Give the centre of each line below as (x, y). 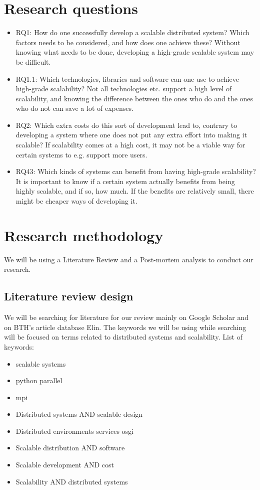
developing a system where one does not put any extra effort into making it (131, 135)
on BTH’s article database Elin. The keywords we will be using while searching (125, 327)
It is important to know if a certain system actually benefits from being (125, 181)
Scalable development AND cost (65, 465)
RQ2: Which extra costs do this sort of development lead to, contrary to (126, 125)
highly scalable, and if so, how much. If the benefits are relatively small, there (135, 191)
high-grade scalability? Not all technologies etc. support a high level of (124, 89)
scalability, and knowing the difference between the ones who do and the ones (134, 98)
